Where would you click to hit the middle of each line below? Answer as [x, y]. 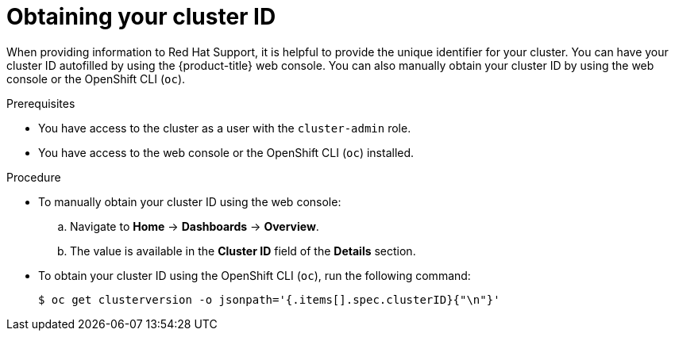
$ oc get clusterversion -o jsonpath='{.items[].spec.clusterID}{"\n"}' [269, 299]
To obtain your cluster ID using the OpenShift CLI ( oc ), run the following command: [255, 275]
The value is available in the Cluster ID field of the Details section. [243, 251]
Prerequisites [41, 103]
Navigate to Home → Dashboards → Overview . [195, 226]
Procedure [34, 177]
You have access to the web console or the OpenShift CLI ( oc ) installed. [226, 152]
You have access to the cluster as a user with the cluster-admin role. [225, 128]
